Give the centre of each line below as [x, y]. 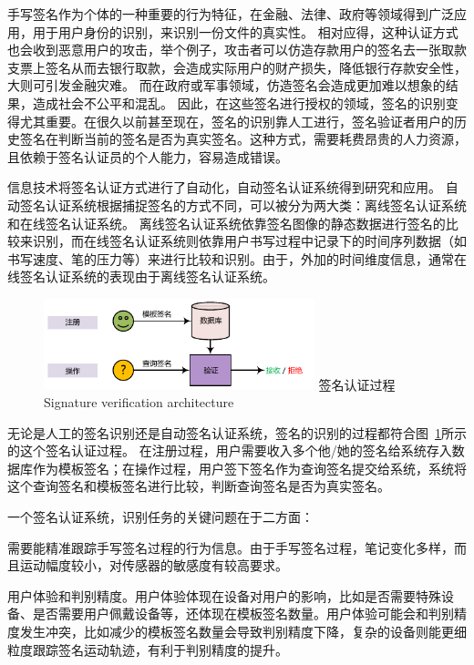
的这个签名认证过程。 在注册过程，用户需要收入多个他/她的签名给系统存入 [230, 450]
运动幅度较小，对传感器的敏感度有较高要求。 [154, 565]
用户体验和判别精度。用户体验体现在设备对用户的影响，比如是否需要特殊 [224, 595]
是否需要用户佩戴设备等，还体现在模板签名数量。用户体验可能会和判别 [243, 614]
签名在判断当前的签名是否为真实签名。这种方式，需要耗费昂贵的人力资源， [243, 139]
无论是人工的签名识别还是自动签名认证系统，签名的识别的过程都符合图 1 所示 [237, 432]
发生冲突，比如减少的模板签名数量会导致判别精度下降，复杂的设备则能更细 [243, 631]
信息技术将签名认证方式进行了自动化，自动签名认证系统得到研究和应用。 [224, 187]
